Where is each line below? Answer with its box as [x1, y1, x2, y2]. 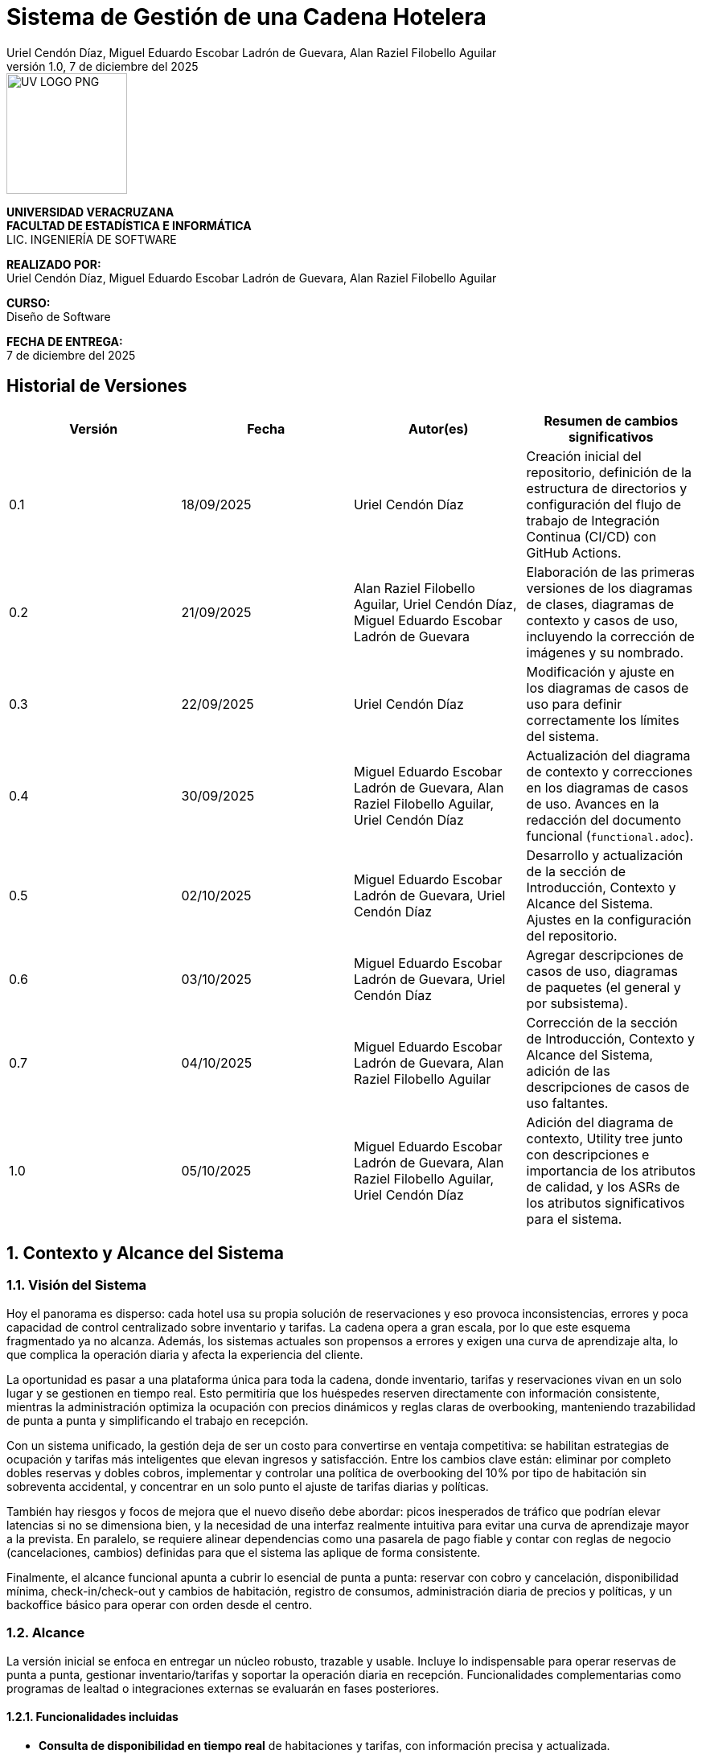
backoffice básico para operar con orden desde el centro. [6, 1597, 313, 1612]
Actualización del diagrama [526, 747, 691, 764]
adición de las [526, 1062, 610, 1079]
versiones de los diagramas [526, 579, 693, 596]
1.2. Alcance [6, 1624, 85, 1641]
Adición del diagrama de [526, 1114, 674, 1130]
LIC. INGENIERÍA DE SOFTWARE [6, 232, 177, 246]
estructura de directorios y [526, 480, 688, 496]
